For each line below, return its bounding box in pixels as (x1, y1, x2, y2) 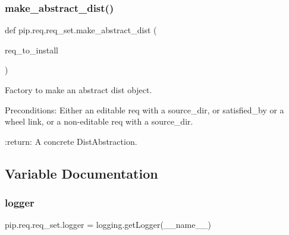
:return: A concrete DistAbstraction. (5, 135, 137, 147)
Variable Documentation (5, 164, 158, 182)
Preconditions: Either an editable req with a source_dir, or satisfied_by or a (5, 103, 284, 116)
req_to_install (5, 43, 58, 56)
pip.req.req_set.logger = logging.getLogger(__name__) (5, 218, 211, 231)
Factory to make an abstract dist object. (5, 84, 152, 96)
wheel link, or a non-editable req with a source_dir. (5, 115, 193, 128)
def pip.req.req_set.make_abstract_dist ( (5, 24, 157, 36)
